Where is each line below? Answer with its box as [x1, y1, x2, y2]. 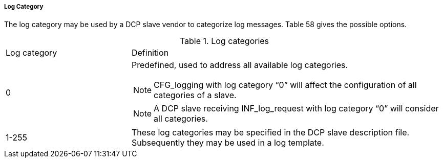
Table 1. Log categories [179, 36, 269, 47]
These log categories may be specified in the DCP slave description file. [131, 127, 410, 138]
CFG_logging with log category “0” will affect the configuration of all [154, 80, 417, 90]
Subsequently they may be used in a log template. [131, 137, 324, 148]
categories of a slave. [154, 90, 237, 101]
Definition [131, 48, 169, 58]
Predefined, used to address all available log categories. [131, 60, 348, 71]
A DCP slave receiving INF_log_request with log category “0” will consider [154, 103, 439, 114]
